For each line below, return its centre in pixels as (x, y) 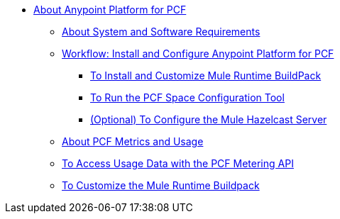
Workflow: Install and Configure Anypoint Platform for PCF (198, 54)
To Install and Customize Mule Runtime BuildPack (206, 75)
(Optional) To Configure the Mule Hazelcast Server (209, 119)
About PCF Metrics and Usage (133, 141)
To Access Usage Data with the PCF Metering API (178, 163)
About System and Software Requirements (161, 32)
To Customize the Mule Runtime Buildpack (161, 185)
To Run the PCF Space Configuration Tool (187, 97)
